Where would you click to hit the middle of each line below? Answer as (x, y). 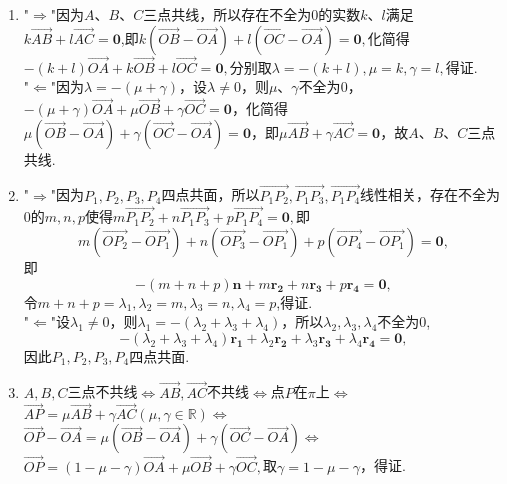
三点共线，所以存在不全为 (227, 14)
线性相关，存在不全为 (430, 194)
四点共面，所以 (210, 194)
